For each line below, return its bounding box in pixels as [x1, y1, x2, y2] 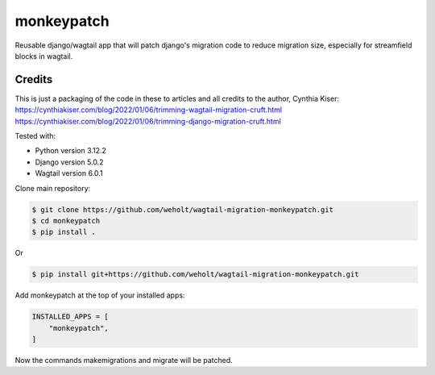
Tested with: [14, 131, 56, 141]
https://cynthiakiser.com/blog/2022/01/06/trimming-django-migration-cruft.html [14, 116, 281, 126]
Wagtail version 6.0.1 [35, 169, 104, 178]
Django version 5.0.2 [35, 157, 104, 167]
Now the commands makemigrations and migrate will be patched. [14, 356, 233, 365]
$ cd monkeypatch [31, 216, 101, 225]
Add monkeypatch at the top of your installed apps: [14, 290, 185, 300]
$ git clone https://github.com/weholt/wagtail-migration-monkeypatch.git [31, 205, 334, 214]
